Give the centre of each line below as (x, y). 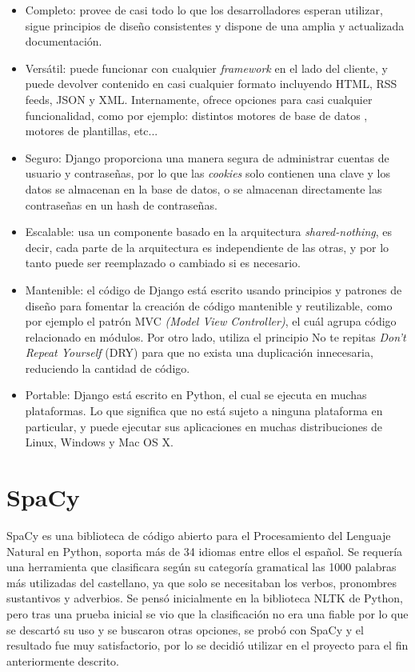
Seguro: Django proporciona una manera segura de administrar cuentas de (207, 157)
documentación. (64, 41)
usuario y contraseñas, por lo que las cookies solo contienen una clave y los (207, 173)
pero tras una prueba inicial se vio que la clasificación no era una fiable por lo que (207, 613)
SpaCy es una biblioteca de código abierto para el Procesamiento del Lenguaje (199, 535)
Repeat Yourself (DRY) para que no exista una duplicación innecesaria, (199, 352)
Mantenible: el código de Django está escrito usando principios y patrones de (213, 289)
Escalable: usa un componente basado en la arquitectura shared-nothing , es (208, 232)
